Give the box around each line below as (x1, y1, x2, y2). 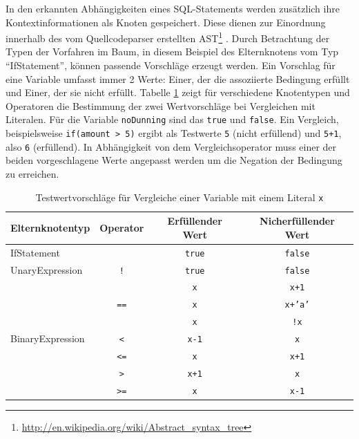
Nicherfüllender (260, 214, 335, 228)
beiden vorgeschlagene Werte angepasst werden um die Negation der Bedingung (6, 153, 342, 167)
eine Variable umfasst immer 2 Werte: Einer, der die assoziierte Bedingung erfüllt (6, 71, 350, 86)
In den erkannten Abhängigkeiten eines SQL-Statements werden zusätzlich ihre (6, 1, 340, 15)
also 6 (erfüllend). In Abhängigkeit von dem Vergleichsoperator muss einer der (6, 139, 337, 153)
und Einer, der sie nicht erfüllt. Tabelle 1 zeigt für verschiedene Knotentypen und (6, 85, 350, 100)
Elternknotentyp (10, 221, 90, 235)
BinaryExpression (10, 331, 85, 346)
